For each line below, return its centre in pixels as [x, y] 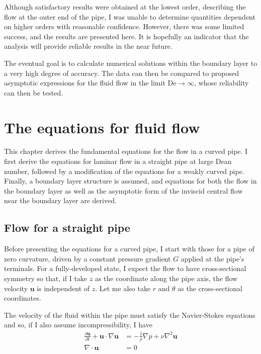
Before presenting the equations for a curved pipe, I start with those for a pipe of [129, 249]
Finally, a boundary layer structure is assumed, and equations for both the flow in [130, 181]
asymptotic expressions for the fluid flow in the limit [85, 83]
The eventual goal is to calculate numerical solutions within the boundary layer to [131, 63]
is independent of [63, 288]
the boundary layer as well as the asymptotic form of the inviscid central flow [123, 190]
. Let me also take [123, 288]
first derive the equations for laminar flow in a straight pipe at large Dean [118, 161]
